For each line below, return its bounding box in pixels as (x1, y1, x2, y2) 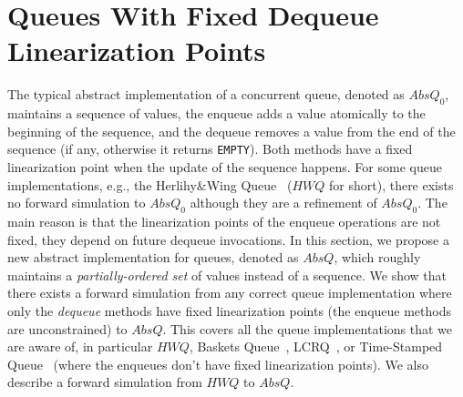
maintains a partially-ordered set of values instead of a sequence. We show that (7, 265, 447, 284)
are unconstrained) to (7, 319, 128, 338)
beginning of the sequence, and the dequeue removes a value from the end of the (7, 121, 456, 140)
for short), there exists (329, 175, 454, 194)
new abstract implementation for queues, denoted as (7, 248, 299, 267)
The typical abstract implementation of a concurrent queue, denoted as (7, 85, 405, 104)
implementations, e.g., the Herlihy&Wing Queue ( (7, 175, 293, 194)
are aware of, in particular (7, 337, 153, 356)
